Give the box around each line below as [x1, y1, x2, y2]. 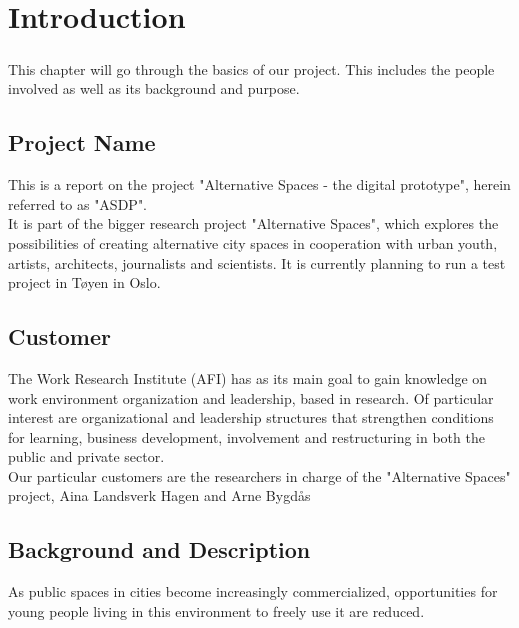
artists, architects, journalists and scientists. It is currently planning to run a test [8, 252, 506, 273]
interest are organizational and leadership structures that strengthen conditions [8, 407, 494, 428]
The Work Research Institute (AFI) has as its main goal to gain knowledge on [8, 367, 488, 388]
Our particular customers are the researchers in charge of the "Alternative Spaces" [8, 465, 511, 486]
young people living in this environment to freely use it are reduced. [8, 600, 425, 621]
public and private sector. [8, 446, 165, 467]
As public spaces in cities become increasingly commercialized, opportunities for [8, 581, 498, 602]
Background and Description [8, 534, 311, 565]
